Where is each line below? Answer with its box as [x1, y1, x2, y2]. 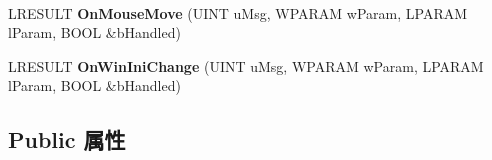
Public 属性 [8, 124, 126, 155]
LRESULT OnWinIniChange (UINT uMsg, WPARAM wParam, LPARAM [8, 55, 484, 76]
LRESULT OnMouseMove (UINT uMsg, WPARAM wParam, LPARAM [8, 2, 468, 23]
